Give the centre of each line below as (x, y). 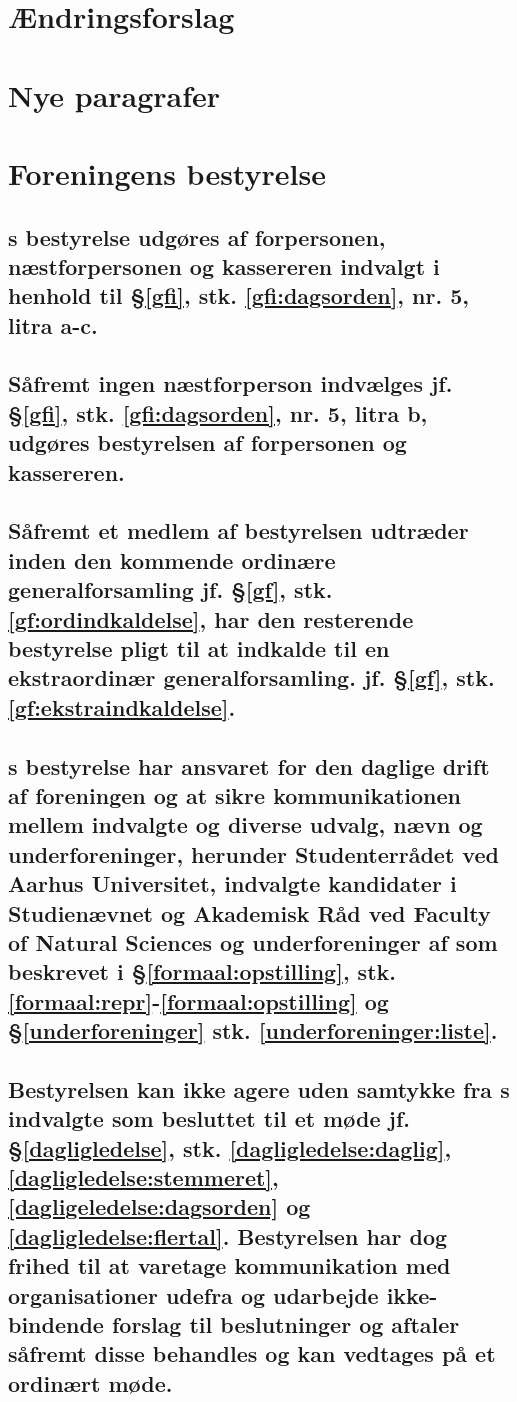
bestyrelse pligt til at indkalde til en (199, 647)
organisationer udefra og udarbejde (193, 1294)
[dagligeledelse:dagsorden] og (159, 1206)
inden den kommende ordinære (172, 559)
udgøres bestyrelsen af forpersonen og (207, 442)
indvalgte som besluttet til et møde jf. (209, 1118)
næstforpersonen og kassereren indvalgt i (224, 265)
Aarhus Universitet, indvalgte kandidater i (232, 883)
